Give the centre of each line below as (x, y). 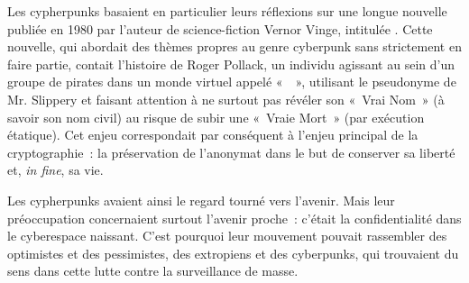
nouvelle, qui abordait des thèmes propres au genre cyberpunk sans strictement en (234, 46)
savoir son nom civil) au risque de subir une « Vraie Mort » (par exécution (216, 117)
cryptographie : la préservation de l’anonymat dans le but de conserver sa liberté (231, 152)
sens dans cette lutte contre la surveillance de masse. (153, 271)
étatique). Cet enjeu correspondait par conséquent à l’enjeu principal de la (213, 135)
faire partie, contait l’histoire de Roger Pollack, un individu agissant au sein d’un (231, 64)
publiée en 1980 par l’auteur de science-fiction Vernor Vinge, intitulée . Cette (220, 28)
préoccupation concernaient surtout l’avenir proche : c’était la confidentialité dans (234, 218)
